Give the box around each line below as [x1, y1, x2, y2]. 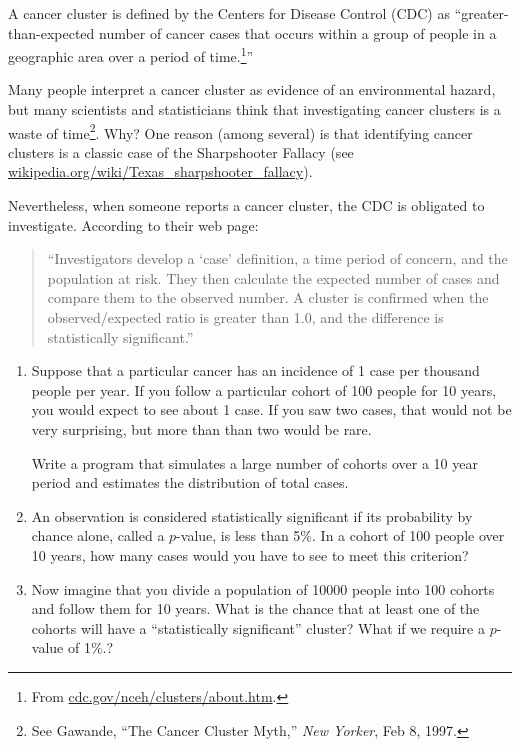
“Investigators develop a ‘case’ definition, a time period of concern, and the [47, 248, 508, 269]
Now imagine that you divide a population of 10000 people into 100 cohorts [31, 578, 495, 599]
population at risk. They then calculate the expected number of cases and [47, 267, 500, 288]
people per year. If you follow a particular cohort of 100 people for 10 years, [31, 379, 497, 400]
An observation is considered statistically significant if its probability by [31, 505, 473, 526]
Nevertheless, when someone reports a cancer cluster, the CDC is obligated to [8, 195, 485, 216]
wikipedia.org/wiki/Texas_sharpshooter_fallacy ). [8, 161, 313, 182]
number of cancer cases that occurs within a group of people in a [98, 22, 497, 43]
